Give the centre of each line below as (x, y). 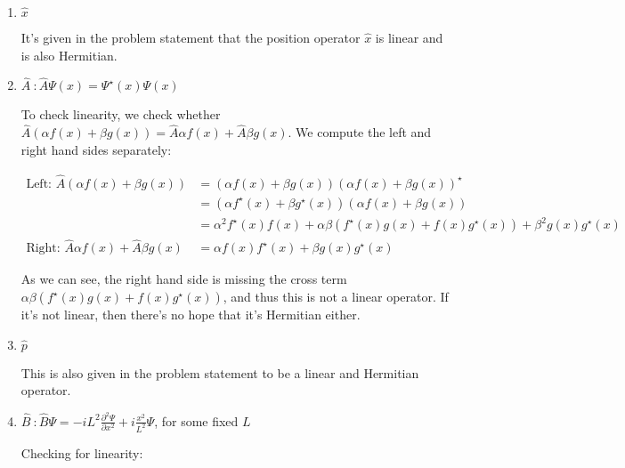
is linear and (409, 37)
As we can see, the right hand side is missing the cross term (184, 279)
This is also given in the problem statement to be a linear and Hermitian (220, 372)
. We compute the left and (360, 132)
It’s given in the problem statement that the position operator (191, 37)
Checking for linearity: (82, 452)
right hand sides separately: (96, 149)
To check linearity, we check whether (121, 114)
